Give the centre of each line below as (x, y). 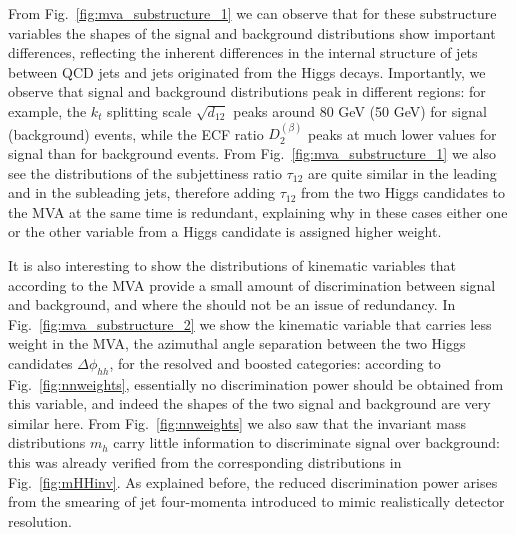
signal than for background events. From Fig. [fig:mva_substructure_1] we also (252, 152)
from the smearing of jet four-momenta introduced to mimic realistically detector (256, 501)
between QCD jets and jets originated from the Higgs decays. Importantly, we (247, 71)
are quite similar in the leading (402, 172)
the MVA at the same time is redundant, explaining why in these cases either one (258, 211)
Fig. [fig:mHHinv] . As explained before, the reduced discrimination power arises (253, 481)
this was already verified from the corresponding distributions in (205, 462)
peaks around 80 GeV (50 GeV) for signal (360, 110)
